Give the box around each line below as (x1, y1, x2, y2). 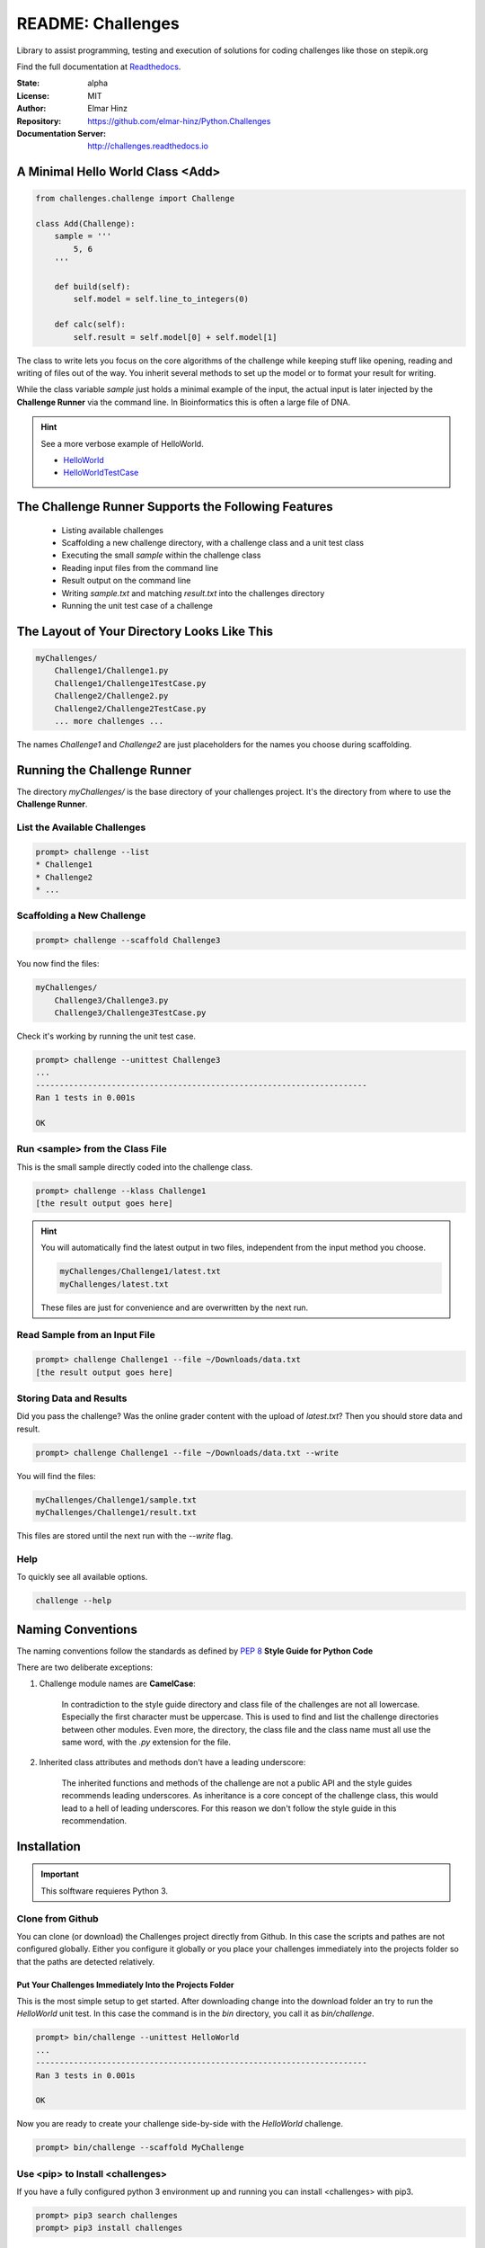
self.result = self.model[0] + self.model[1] (73, 332, 278, 342)
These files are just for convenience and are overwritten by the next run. (40, 1302, 309, 1313)
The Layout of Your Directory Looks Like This (16, 623, 274, 638)
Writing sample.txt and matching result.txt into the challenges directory (61, 587, 325, 598)
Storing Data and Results (16, 1392, 128, 1405)
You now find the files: (16, 959, 100, 969)
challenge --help (35, 1596, 112, 1606)
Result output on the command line (61, 575, 191, 586)
